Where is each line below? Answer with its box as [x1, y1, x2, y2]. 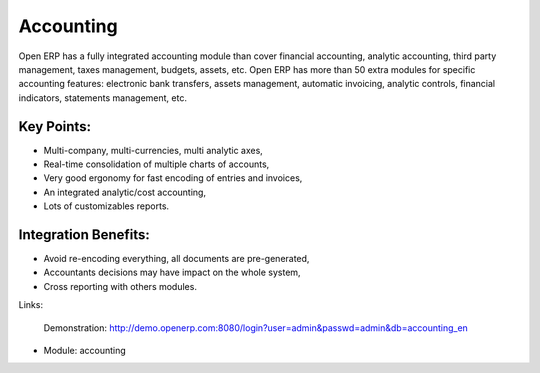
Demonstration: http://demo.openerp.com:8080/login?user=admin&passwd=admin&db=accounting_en [43, 321, 469, 334]
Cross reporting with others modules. [43, 280, 197, 292]
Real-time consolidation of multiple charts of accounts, [43, 158, 270, 170]
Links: [18, 299, 44, 311]
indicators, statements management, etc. [18, 91, 187, 104]
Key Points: [18, 118, 92, 135]
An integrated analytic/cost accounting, [43, 186, 207, 198]
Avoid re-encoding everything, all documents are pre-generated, [43, 253, 310, 265]
